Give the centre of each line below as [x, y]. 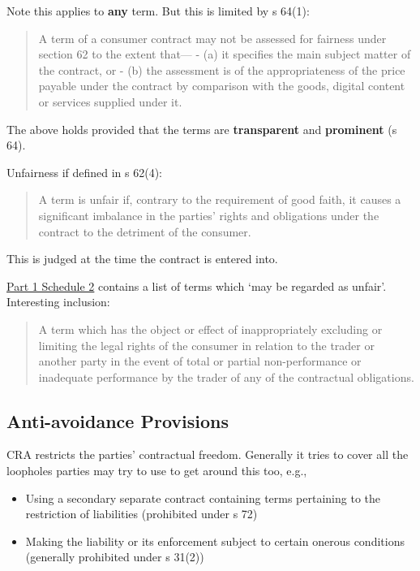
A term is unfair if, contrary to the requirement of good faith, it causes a [220, 199]
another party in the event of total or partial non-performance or [200, 361]
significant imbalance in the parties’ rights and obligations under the [209, 215]
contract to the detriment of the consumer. [145, 231]
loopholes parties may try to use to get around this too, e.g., [157, 471]
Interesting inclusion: [58, 302]
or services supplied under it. [110, 101]
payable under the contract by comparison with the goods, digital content [222, 86]
